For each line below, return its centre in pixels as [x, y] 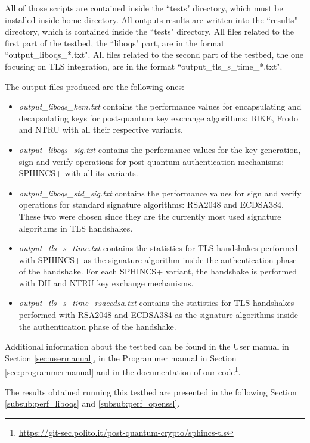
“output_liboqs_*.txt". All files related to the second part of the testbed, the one [154, 54]
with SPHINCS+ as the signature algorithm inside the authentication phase [158, 259]
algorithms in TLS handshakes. [76, 228]
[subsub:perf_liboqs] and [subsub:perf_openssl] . [92, 403]
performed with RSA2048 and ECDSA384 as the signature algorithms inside [158, 315]
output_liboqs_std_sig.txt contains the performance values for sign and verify [160, 193]
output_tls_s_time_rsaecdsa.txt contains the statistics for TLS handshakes [156, 303]
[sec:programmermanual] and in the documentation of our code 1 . [123, 371]
